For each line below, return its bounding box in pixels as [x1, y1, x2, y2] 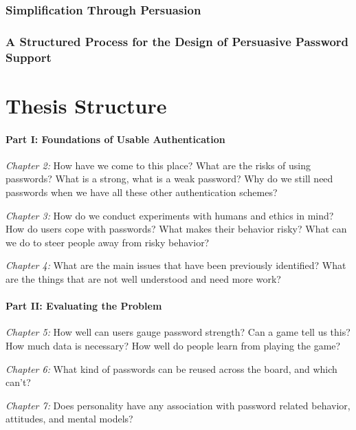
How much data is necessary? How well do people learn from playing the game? [5, 338, 341, 352]
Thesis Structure [5, 91, 167, 119]
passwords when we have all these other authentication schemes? [5, 184, 278, 199]
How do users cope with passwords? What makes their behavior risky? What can [5, 222, 347, 236]
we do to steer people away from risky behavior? [5, 235, 210, 249]
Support [5, 48, 52, 65]
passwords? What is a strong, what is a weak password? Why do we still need [5, 171, 333, 186]
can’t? [5, 375, 31, 389]
